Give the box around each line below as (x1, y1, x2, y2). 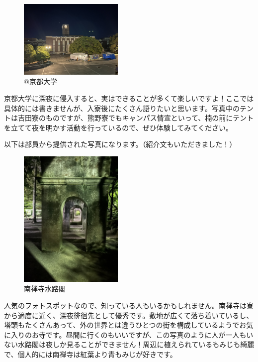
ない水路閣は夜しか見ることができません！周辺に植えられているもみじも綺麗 (4, 339, 255, 350)
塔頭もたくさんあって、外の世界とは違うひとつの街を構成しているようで (4, 320, 240, 330)
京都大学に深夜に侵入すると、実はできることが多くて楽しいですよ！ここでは (4, 93, 254, 103)
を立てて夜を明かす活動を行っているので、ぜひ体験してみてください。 (4, 122, 233, 132)
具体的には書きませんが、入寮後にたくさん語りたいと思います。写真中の (4, 103, 240, 113)
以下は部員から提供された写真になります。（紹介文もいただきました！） (4, 139, 237, 149)
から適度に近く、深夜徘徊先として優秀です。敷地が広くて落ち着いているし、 (4, 310, 254, 320)
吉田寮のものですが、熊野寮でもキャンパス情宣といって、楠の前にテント (17, 113, 254, 123)
